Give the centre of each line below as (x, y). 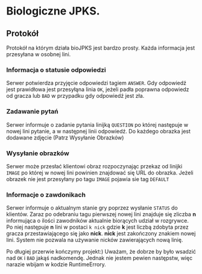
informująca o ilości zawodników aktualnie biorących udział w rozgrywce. (97, 221)
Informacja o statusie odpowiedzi (56, 69)
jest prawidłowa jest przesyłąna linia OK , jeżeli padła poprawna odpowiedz (98, 89)
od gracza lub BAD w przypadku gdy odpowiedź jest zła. (75, 96)
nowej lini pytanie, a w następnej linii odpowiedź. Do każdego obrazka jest (99, 131)
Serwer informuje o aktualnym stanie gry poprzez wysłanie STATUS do (92, 208)
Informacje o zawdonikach (46, 194)
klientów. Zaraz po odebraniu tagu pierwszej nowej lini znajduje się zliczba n (101, 214)
